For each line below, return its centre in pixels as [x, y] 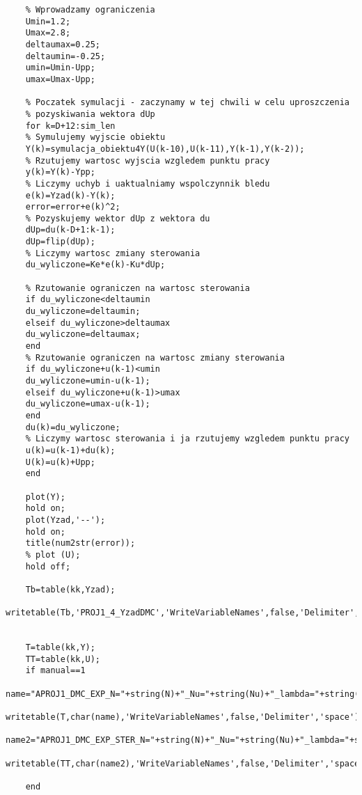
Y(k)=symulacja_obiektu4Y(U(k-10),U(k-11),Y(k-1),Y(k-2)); [165, 149]
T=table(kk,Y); [60, 648]
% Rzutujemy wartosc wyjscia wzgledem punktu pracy [148, 160]
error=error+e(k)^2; [73, 207]
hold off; [48, 566]
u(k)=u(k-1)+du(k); [70, 450]
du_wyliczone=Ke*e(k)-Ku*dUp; [95, 265]
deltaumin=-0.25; [65, 56]
